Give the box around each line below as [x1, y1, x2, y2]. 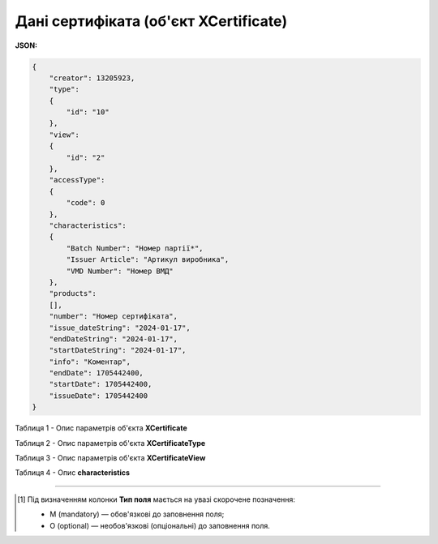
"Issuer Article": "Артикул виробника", [66, 255, 230, 264]
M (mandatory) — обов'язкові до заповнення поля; [49, 509, 225, 519]
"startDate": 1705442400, [49, 379, 152, 389]
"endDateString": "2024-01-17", [49, 334, 178, 344]
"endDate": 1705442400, [49, 369, 144, 378]
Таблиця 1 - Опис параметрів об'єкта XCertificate [15, 423, 188, 433]
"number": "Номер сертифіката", [49, 312, 178, 321]
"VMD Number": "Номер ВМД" [66, 266, 174, 276]
